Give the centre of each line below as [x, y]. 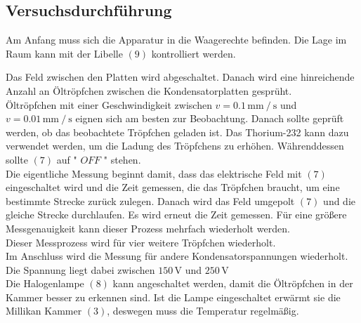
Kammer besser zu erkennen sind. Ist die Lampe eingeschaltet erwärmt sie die [173, 297]
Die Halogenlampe [45, 283]
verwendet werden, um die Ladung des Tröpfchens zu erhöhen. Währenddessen [175, 146]
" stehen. [122, 159]
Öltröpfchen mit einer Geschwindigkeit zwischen [109, 104]
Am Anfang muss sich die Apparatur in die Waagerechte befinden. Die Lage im [176, 40]
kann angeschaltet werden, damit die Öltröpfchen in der [233, 283]
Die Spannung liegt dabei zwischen [80, 269]
